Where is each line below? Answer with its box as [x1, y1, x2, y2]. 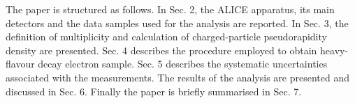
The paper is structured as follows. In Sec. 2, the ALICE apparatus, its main [6, 2, 335, 16]
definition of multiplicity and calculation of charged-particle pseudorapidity [6, 29, 327, 44]
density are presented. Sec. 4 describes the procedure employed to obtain [6, 42, 317, 57]
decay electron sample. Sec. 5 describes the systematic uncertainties [38, 56, 328, 71]
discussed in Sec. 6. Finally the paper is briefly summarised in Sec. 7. [6, 84, 302, 98]
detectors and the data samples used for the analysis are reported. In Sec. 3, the [6, 15, 349, 30]
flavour [6, 56, 35, 71]
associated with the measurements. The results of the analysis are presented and [6, 70, 349, 84]
